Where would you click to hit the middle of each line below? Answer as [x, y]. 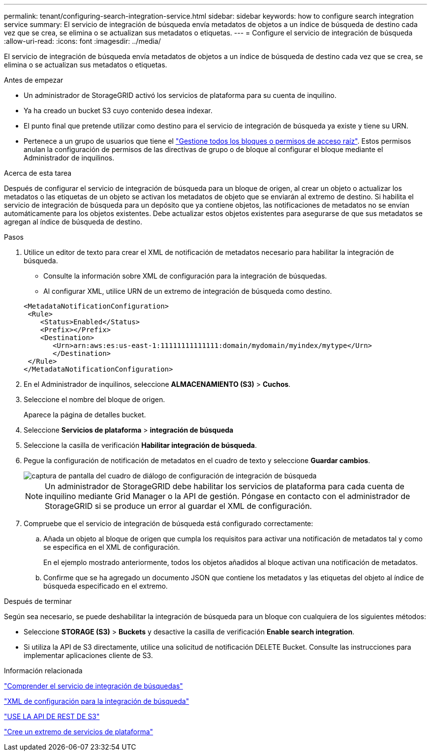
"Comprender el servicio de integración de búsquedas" [93, 686]
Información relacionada [43, 671]
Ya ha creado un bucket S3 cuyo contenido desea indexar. [118, 110]
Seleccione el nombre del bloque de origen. [94, 399]
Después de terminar [38, 601]
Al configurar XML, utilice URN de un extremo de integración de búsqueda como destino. [188, 291]
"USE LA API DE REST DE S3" [52, 716]
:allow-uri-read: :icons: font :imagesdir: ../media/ [82, 41]
